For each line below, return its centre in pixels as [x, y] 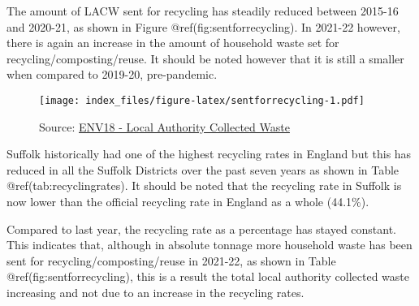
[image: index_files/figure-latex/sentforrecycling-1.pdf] [202, 100]
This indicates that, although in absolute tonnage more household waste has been [209, 245]
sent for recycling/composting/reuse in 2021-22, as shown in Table [171, 260]
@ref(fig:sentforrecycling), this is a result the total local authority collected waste [208, 276]
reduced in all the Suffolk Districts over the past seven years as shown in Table [203, 169]
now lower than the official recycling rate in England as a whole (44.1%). [188, 201]
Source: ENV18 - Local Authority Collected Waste [164, 126]
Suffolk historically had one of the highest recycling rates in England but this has [209, 154]
